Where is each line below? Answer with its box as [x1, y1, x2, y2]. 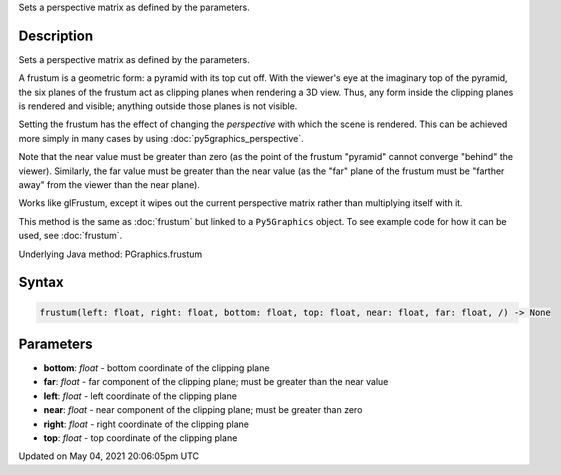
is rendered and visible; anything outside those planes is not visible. [18, 100, 298, 112]
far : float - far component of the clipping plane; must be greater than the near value [43, 376, 389, 388]
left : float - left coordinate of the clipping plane [43, 390, 237, 402]
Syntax [18, 274, 64, 291]
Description [18, 27, 94, 44]
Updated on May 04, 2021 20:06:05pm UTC [18, 450, 200, 462]
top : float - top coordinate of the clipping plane [43, 432, 238, 444]
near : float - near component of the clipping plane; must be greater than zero [43, 404, 363, 416]
